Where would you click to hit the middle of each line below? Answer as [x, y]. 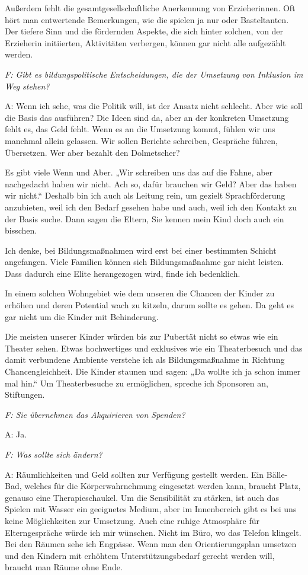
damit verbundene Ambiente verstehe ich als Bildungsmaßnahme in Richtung [145, 360]
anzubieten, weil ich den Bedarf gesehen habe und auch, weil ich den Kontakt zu [151, 207]
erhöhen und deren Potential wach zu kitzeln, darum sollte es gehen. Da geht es [149, 305]
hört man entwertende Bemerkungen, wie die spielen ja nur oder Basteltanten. [147, 19]
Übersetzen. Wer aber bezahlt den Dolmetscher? [92, 152]
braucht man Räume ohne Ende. [64, 567]
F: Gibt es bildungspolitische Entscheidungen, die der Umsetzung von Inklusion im [154, 74]
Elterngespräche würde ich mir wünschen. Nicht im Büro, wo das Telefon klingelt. [153, 532]
